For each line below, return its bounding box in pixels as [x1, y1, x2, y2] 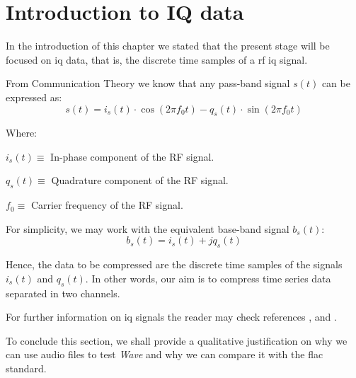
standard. [6, 361, 47, 376]
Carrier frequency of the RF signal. [30, 197, 183, 212]
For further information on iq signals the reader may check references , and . [6, 309, 337, 324]
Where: [6, 125, 37, 140]
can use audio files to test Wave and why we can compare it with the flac [6, 347, 323, 362]
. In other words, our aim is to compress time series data [85, 270, 331, 285]
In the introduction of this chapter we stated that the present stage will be [6, 38, 330, 53]
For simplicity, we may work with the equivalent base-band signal [6, 221, 289, 236]
